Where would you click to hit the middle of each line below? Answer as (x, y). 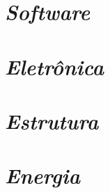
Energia (43, 176)
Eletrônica (55, 66)
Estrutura (52, 121)
